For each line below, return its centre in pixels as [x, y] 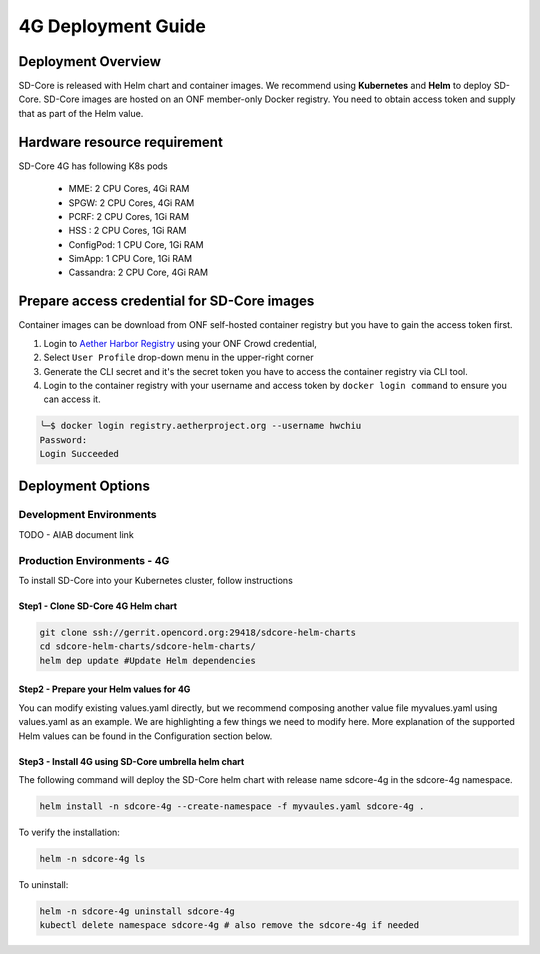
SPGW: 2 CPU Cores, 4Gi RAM [131, 202]
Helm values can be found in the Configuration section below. [145, 736]
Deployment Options [84, 485]
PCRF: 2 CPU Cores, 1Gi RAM [129, 216]
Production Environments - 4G [94, 560]
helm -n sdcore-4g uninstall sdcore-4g [137, 911]
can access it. [72, 399]
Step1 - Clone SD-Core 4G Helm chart [98, 606]
